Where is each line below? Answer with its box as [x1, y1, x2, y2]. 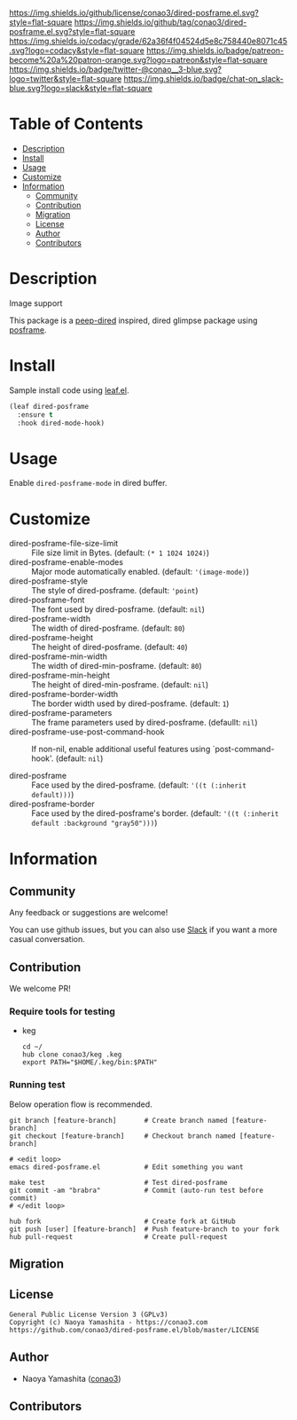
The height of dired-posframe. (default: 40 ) [31, 642, 188, 653]
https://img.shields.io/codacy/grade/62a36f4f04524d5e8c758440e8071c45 [9, 35, 288, 46]
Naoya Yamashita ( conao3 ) [21, 1373, 121, 1384]
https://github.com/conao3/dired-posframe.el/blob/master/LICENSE [9, 1325, 260, 1334]
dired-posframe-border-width [9, 689, 119, 700]
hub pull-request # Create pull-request [9, 1232, 228, 1241]
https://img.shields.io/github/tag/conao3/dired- [74, 17, 247, 27]
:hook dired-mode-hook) [17, 419, 105, 428]
